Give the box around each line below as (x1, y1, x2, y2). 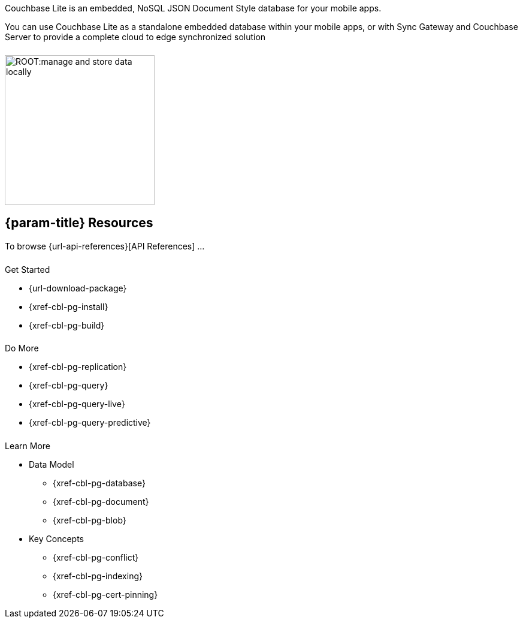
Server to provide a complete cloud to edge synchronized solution (5, 32, 266, 42)
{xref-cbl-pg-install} (29, 301, 108, 312)
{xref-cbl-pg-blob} (53, 515, 126, 526)
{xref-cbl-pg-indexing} (53, 571, 143, 582)
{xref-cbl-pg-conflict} (53, 552, 139, 563)
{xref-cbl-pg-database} (53, 478, 146, 489)
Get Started (5, 264, 50, 275)
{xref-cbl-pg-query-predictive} (29, 417, 151, 428)
